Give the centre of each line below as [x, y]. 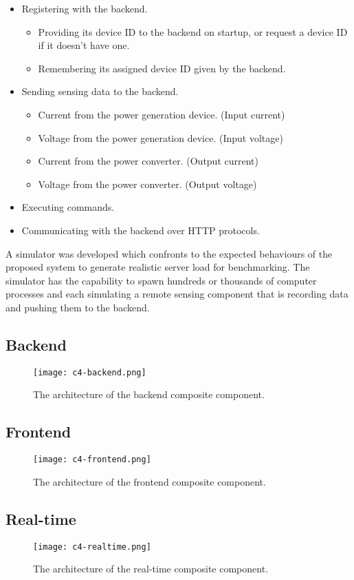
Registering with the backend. [85, 8]
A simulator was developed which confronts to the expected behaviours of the [169, 253]
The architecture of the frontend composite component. [150, 481]
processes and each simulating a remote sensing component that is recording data [177, 294]
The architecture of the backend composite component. [149, 394]
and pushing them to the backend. [78, 307]
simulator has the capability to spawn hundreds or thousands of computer [161, 280]
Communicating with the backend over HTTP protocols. [141, 230]
